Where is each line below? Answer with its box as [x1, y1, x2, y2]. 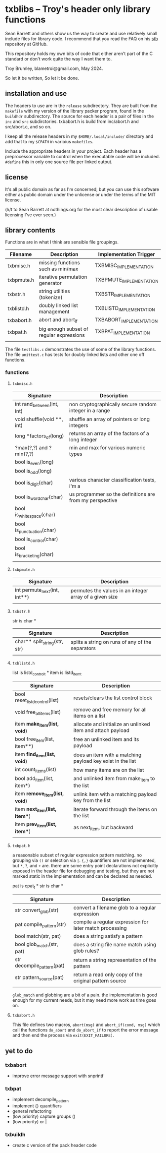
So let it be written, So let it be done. [5, 75, 80, 81]
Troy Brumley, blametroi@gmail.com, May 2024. [5, 65, 103, 71]
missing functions [39, 259, 80, 266]
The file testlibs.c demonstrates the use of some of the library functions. [5, 346, 157, 352]
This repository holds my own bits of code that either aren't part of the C [5, 51, 153, 57]
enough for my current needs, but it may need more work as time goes [12, 997, 157, 1003]
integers [69, 422, 88, 429]
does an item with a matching [73, 751, 142, 758]
